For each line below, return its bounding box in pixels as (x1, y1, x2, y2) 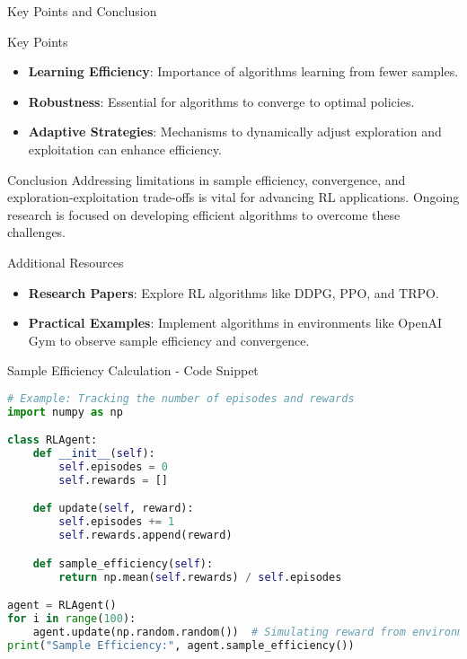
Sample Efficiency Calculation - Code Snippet (7, 361, 259, 380)
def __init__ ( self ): (32, 447, 155, 461)
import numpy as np (7, 405, 123, 418)
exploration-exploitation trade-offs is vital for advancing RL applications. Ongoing (7, 188, 460, 206)
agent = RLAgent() (7, 599, 117, 612)
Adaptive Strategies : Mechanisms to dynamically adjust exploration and (28, 122, 442, 141)
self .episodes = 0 (58, 461, 169, 474)
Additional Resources (7, 252, 124, 271)
